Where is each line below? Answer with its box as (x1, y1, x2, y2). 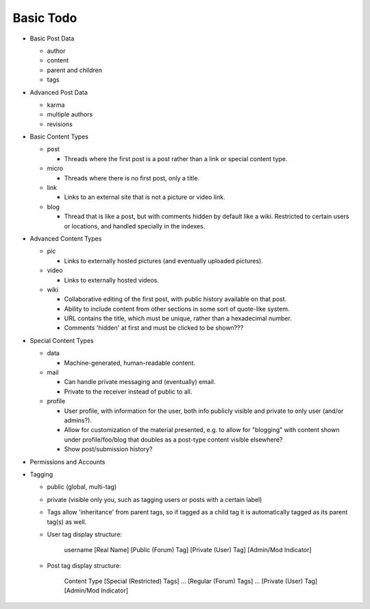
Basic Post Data (29, 34, 75, 43)
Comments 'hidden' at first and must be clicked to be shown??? (64, 324, 244, 332)
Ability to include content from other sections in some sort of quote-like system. (64, 304, 290, 313)
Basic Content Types (29, 132, 89, 141)
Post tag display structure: (47, 561, 121, 569)
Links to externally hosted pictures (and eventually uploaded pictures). (64, 256, 264, 265)
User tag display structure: (47, 530, 123, 538)
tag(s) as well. (47, 518, 87, 526)
